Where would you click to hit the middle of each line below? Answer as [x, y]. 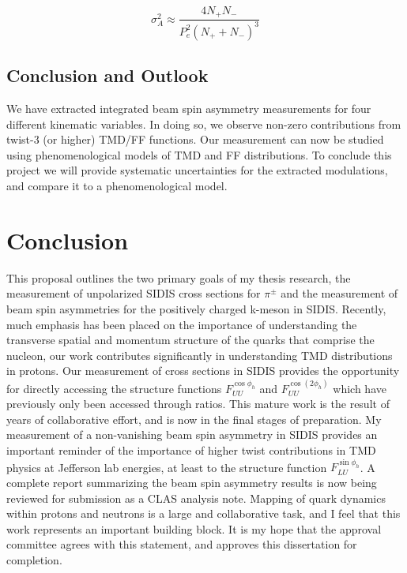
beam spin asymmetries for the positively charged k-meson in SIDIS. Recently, [196, 308]
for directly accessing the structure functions [114, 388]
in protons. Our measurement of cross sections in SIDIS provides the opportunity [203, 371]
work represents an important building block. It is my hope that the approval [194, 528]
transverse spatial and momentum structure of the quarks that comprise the [190, 340]
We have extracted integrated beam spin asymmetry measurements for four [189, 109]
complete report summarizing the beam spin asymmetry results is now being [192, 483]
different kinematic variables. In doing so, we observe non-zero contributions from [204, 124]
